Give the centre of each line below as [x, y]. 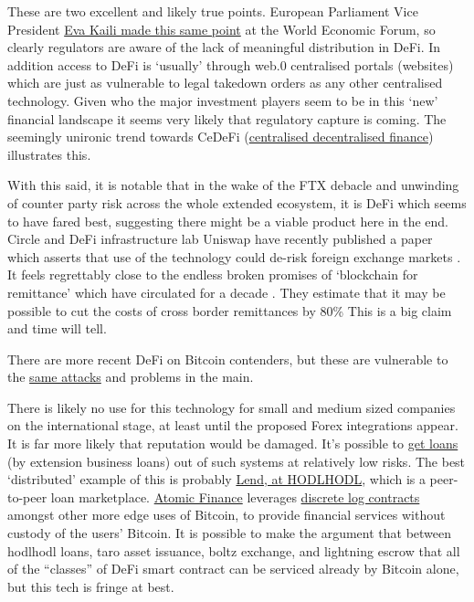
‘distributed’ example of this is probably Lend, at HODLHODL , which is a [216, 479]
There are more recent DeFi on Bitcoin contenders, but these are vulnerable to [228, 359]
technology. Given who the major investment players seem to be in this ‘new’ [223, 100]
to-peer [27, 496]
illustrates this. [49, 154]
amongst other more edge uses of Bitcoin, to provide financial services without [226, 515]
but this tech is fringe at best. [91, 586]
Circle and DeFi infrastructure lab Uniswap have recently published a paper [220, 239]
